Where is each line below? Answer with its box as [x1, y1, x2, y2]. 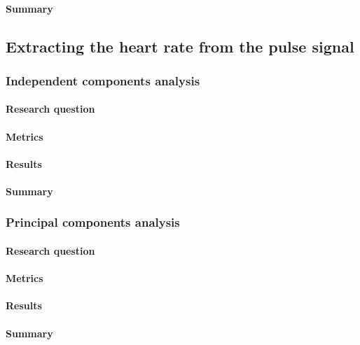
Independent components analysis [6, 71, 200, 89]
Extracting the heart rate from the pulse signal [6, 35, 354, 57]
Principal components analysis [6, 213, 180, 231]
